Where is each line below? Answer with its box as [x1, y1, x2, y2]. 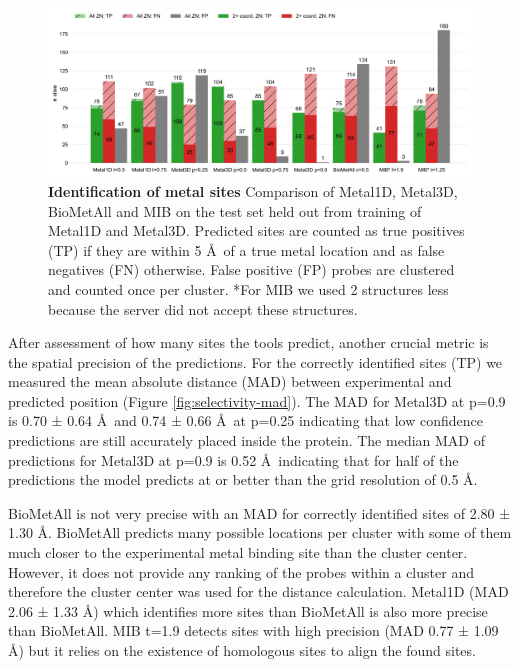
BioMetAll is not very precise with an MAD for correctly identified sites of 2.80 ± [8, 502, 511, 523]
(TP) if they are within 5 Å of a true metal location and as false [48, 239, 445, 260]
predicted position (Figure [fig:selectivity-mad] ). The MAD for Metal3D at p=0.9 [8, 390, 506, 411]
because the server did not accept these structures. [48, 298, 358, 319]
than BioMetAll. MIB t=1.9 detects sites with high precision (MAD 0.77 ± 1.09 [8, 620, 499, 641]
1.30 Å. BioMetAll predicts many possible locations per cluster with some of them [8, 522, 512, 543]
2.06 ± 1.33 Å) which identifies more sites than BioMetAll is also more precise [8, 600, 488, 621]
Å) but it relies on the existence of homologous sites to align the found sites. [8, 640, 476, 660]
